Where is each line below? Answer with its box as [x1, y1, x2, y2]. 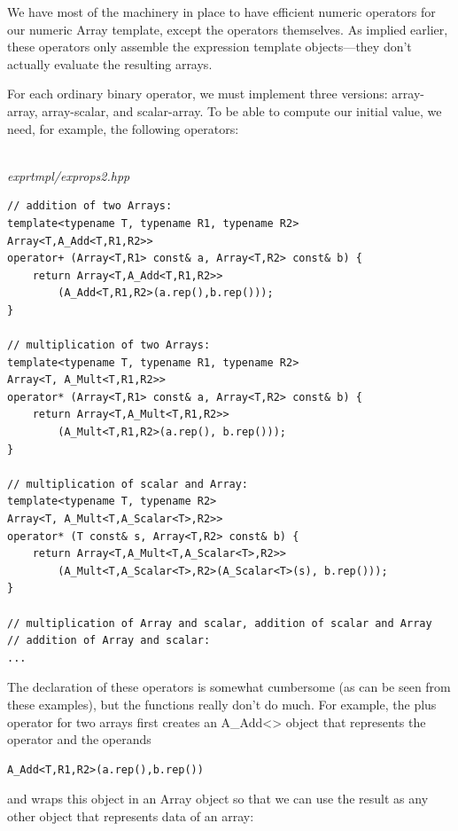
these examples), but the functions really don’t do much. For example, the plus [7, 694, 437, 713]
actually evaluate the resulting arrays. [7, 54, 213, 73]
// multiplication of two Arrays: [7, 339, 211, 352]
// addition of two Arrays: [7, 200, 173, 213]
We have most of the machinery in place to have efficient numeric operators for [7, 3, 436, 20]
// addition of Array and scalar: [7, 634, 211, 647]
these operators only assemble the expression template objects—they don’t [7, 37, 412, 56]
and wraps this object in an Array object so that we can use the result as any [7, 789, 429, 808]
